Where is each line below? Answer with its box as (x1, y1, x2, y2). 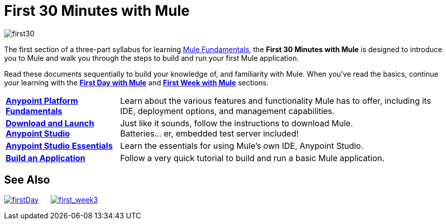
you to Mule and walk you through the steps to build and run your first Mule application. (4, 53, 299, 62)
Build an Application (6, 152, 85, 163)
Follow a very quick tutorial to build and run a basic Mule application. (120, 152, 385, 163)
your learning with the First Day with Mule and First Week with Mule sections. (4, 78, 269, 87)
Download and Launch (6, 118, 94, 128)
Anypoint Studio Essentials (6, 140, 113, 151)
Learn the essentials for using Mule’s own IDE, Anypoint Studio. (120, 140, 364, 151)
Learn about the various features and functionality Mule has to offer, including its (120, 95, 431, 106)
